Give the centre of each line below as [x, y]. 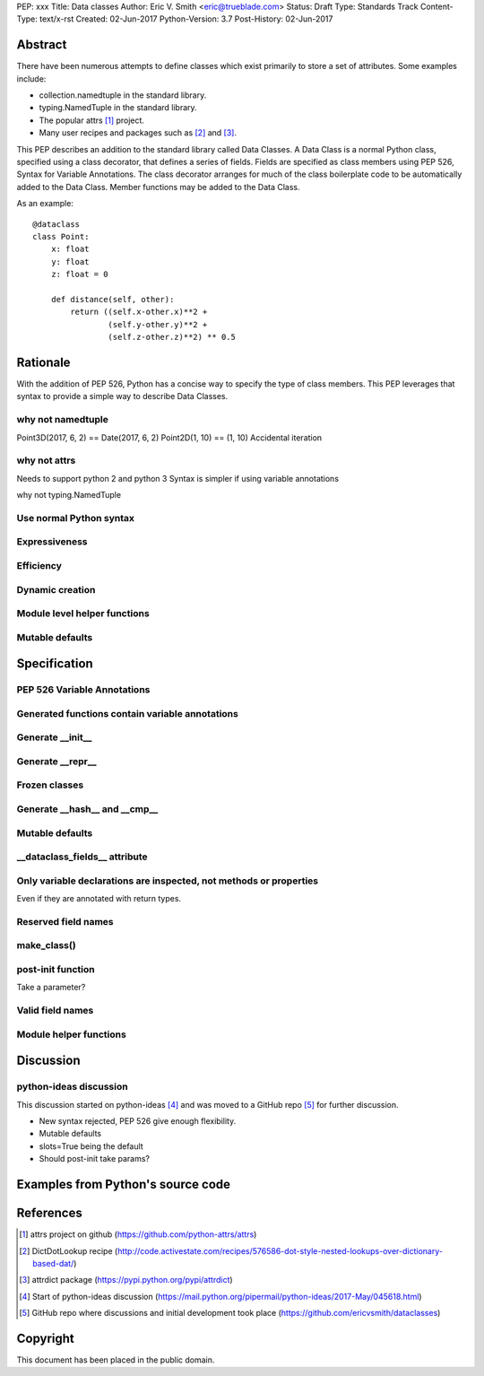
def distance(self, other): [112, 299]
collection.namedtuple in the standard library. [123, 95]
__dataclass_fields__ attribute [82, 857]
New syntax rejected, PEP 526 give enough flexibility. [138, 1121]
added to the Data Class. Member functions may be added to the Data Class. [158, 187]
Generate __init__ [54, 737]
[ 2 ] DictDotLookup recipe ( [69, 1250]
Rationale [43, 362]
